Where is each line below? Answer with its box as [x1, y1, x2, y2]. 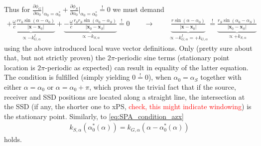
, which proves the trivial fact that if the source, [89, 81, 236, 92]
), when [148, 72, 171, 82]
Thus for [4, 4, 30, 14]
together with [200, 72, 242, 82]
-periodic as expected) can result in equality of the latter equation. [45, 62, 249, 72]
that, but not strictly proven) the [4, 52, 106, 63]
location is [4, 62, 35, 72]
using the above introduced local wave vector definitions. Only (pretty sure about [4, 42, 253, 53]
